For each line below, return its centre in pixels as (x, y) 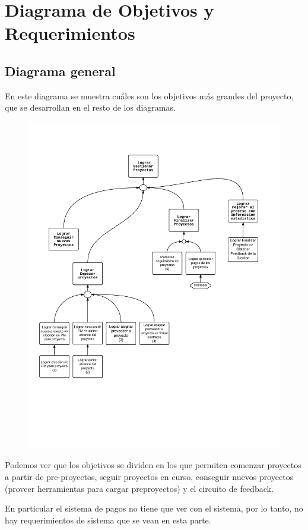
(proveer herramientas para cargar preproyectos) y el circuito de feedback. (139, 488)
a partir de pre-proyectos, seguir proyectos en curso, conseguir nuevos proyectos (149, 477)
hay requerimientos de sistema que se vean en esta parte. (108, 520)
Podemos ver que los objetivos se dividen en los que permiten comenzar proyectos (153, 465)
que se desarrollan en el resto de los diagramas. (90, 107)
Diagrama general (60, 70)
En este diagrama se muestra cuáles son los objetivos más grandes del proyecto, (149, 95)
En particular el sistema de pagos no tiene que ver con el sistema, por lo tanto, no (154, 508)
